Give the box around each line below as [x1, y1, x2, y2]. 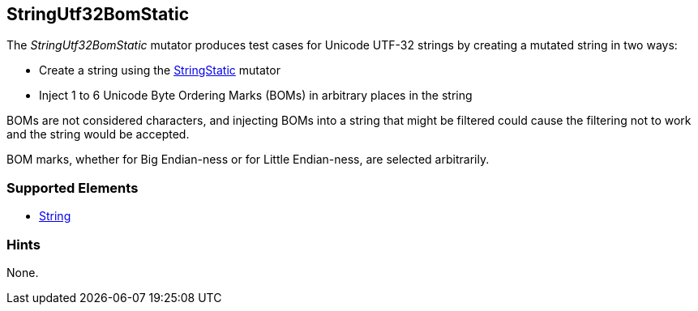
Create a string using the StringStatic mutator [39, 63, 280, 78]
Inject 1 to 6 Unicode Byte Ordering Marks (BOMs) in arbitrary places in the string [39, 88, 473, 103]
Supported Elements [6, 179, 139, 196]
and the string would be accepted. [6, 127, 190, 142]
